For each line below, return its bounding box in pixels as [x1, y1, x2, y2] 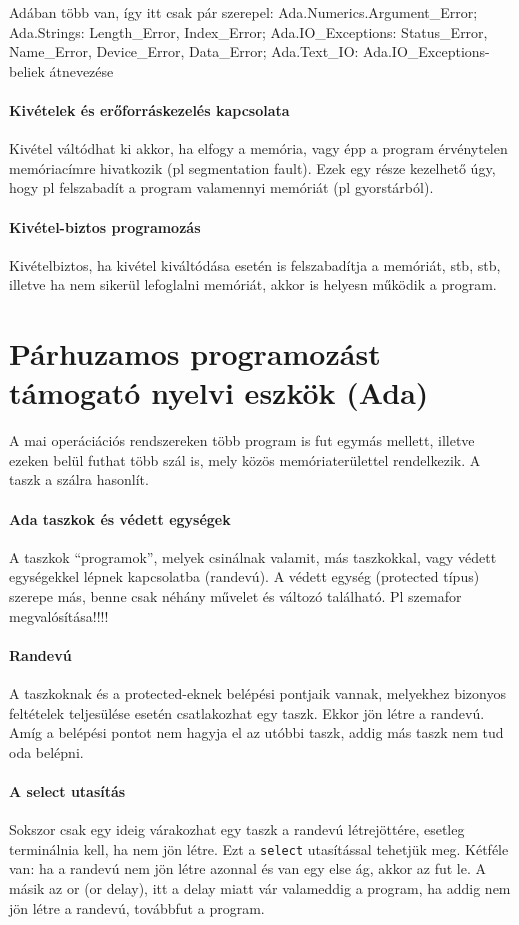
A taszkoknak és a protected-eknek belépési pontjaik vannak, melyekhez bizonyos [9, 683, 506, 703]
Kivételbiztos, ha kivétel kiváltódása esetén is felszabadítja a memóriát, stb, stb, [9, 254, 501, 275]
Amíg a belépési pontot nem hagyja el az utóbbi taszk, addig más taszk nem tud [9, 722, 504, 743]
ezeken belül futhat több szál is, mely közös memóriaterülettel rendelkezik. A [9, 449, 481, 470]
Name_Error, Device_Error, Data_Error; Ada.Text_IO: [9, 41, 359, 62]
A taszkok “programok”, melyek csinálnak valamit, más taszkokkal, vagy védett [9, 546, 497, 567]
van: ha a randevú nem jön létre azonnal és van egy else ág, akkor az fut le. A [9, 858, 487, 879]
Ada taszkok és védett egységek [9, 508, 231, 529]
